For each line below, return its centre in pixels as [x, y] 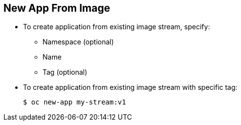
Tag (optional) [65, 72]
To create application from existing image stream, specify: [117, 27]
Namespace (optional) [78, 42]
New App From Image [57, 8]
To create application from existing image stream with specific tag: [130, 87]
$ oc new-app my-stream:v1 [75, 102]
